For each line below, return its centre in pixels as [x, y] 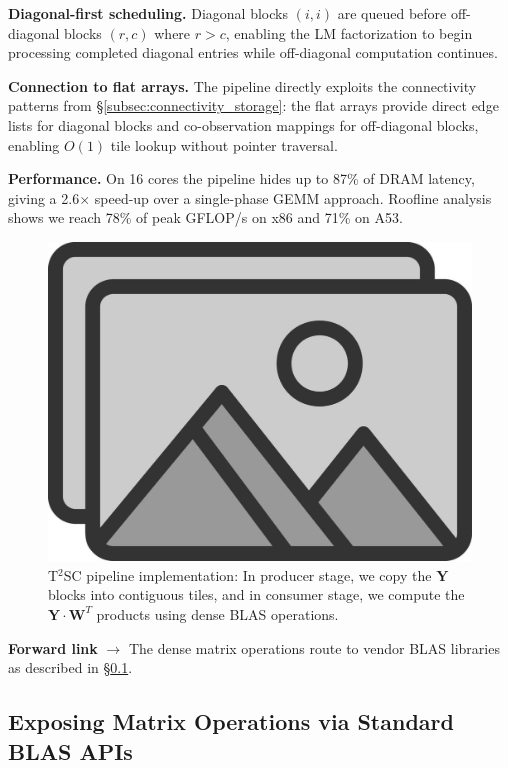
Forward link [53, 647]
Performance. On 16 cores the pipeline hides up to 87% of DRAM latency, [241, 178]
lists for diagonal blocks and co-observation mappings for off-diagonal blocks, [243, 124]
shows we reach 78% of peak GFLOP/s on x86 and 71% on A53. [205, 217]
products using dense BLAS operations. [217, 613]
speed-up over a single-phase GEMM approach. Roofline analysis [293, 197]
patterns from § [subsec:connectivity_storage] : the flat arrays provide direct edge [253, 105]
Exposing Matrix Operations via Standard [231, 721]
